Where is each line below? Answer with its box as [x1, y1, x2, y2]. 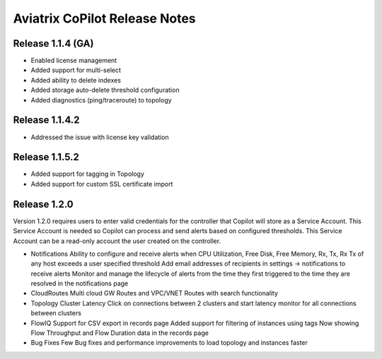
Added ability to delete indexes [30, 76, 122, 84]
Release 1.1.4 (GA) [13, 37, 94, 49]
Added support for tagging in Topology [30, 170, 145, 178]
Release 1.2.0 [13, 198, 74, 210]
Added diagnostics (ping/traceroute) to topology [30, 95, 173, 104]
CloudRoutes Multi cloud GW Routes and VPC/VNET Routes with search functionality [30, 289, 279, 298]
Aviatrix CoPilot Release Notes [13, 11, 196, 26]
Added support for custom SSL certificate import [30, 179, 173, 188]
